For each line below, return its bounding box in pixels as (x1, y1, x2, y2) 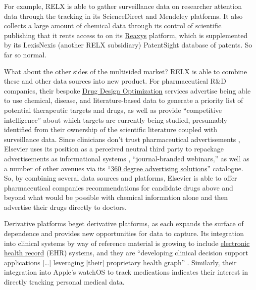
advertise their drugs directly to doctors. (4, 201, 127, 212)
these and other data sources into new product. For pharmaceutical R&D (4, 76, 226, 86)
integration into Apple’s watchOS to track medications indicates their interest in (4, 267, 248, 277)
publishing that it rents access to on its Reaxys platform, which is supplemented (4, 30, 248, 40)
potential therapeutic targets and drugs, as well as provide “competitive (4, 104, 222, 115)
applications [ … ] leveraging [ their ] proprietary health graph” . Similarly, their (4, 257, 237, 267)
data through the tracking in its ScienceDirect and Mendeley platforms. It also (4, 10, 243, 21)
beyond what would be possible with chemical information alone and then (4, 192, 228, 202)
